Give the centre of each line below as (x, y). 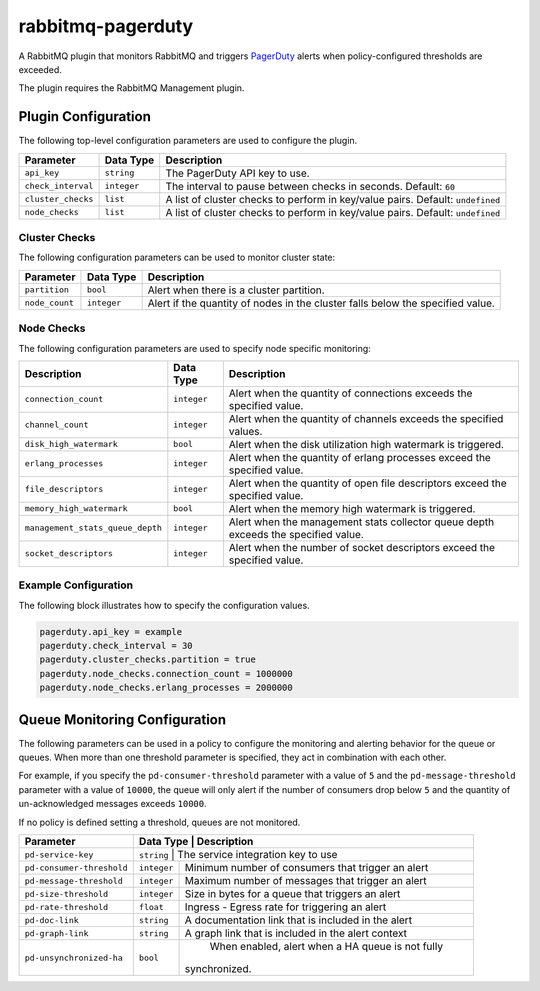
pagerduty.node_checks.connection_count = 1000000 (166, 673)
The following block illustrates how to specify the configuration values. (164, 605)
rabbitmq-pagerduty (106, 26)
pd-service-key (59, 854)
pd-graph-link (56, 933)
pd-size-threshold (66, 893)
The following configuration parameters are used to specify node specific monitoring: (195, 348)
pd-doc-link (51, 920)
